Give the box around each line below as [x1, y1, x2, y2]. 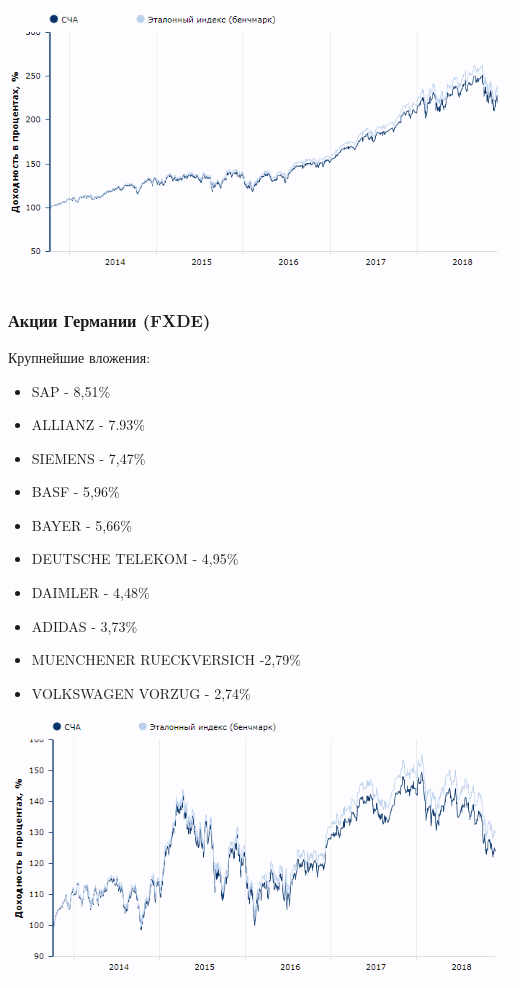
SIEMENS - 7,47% [31, 447, 146, 468]
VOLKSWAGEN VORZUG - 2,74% [31, 682, 251, 703]
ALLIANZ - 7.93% [31, 414, 145, 435]
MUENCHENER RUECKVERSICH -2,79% [31, 649, 301, 670]
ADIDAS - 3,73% [31, 615, 138, 636]
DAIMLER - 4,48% [31, 582, 150, 603]
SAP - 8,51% [31, 380, 111, 401]
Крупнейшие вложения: [8, 346, 151, 367]
